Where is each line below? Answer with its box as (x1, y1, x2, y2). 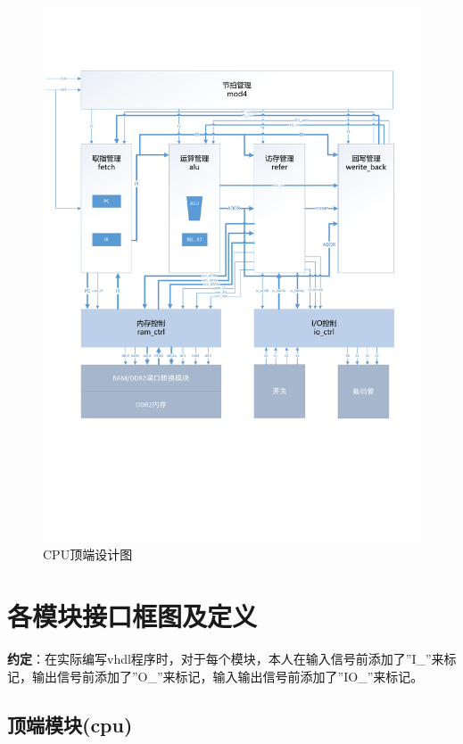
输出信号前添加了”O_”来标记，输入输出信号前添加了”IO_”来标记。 (31, 666, 424, 685)
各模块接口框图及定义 (7, 598, 258, 634)
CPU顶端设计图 (43, 545, 133, 564)
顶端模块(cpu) (7, 710, 133, 738)
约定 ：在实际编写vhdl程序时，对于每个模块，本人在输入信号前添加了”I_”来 (7, 649, 444, 667)
